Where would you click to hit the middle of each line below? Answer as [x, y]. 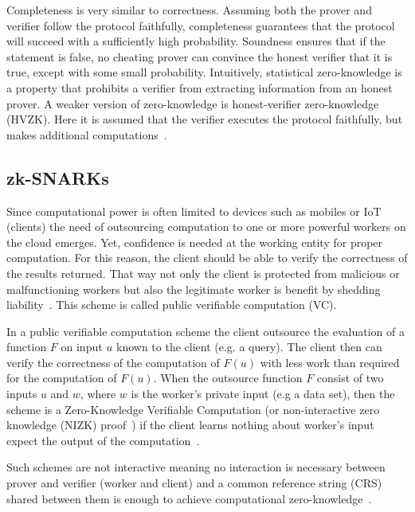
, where [98, 394]
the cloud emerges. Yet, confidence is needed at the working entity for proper [195, 242]
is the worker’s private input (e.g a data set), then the [263, 394]
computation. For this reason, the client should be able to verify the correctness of [207, 258]
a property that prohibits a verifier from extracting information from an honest [200, 87]
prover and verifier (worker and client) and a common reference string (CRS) [194, 483]
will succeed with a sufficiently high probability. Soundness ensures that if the [196, 41]
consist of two [350, 378]
